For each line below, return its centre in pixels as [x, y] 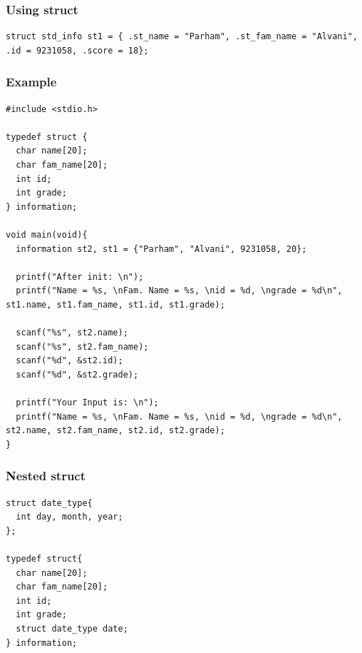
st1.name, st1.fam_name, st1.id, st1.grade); [115, 304]
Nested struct [46, 476]
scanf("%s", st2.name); [72, 333]
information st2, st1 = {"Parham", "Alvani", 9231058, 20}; [161, 249]
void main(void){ [47, 234]
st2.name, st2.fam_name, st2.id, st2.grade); [115, 431]
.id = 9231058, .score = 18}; [77, 50]
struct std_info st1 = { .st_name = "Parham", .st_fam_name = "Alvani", [182, 37]
